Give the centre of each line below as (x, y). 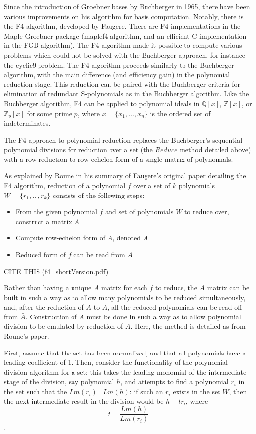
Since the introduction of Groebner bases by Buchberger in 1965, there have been (127, 6)
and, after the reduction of (44, 307)
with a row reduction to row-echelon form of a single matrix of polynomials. (119, 159)
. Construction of (51, 316)
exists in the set (197, 391)
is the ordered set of (180, 113)
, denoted (127, 238)
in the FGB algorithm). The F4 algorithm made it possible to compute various (123, 45)
